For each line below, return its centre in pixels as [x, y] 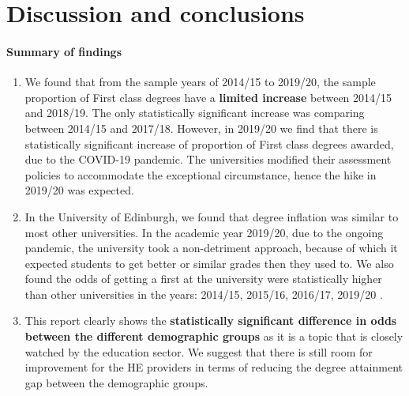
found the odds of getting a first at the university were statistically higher [203, 279]
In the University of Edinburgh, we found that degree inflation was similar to [212, 216]
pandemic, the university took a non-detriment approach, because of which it [211, 248]
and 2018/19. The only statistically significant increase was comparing [195, 113]
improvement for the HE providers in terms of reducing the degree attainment [214, 367]
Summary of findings [64, 51]
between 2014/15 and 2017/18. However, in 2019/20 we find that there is [201, 128]
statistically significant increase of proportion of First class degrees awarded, [209, 143]
